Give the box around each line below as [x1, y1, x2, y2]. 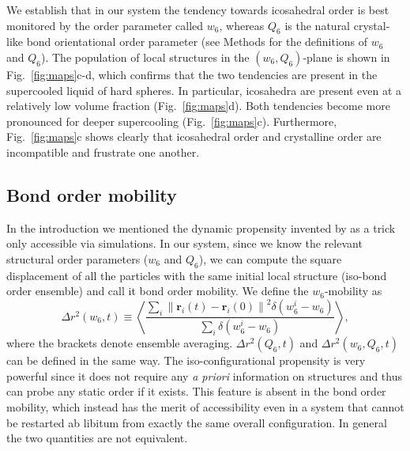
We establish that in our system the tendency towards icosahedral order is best [6, 2, 389, 17]
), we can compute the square [198, 250, 342, 267]
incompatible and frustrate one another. [6, 143, 200, 160]
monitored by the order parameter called [6, 17, 204, 33]
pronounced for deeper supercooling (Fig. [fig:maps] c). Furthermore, [6, 112, 337, 129]
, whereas [219, 17, 265, 33]
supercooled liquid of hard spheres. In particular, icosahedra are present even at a [6, 81, 402, 98]
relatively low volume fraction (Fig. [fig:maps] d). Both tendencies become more [6, 97, 390, 114]
